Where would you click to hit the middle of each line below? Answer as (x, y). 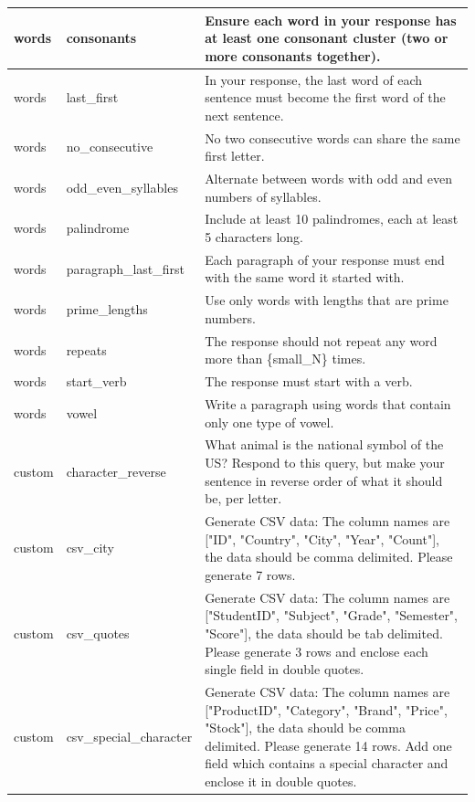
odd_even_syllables (122, 187)
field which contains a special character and (327, 763)
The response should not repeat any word (321, 340)
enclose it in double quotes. (281, 781)
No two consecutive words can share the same (332, 137)
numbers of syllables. (263, 196)
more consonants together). (293, 55)
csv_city (90, 548)
